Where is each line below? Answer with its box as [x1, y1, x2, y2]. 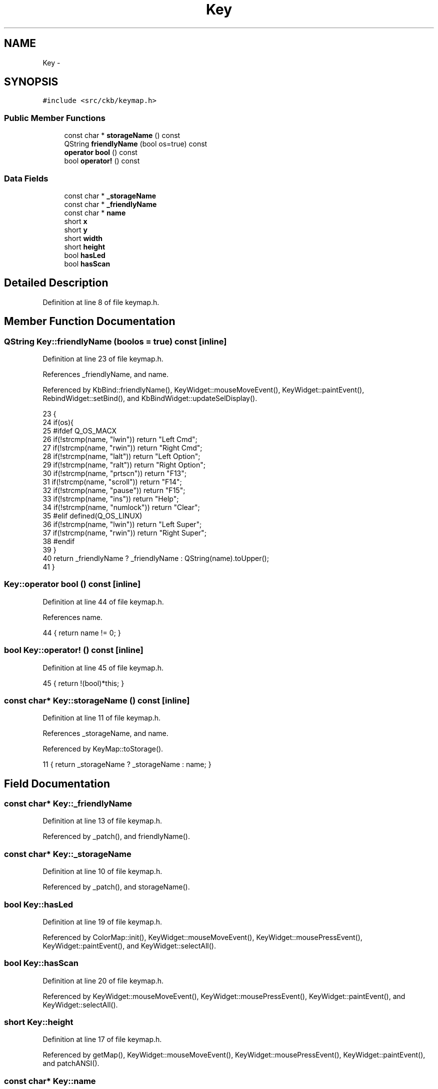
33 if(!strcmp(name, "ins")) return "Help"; [42, 494, 179, 503]
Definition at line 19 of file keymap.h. [42, 917, 162, 926]
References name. [42, 612, 102, 621]
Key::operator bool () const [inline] [4, 579, 141, 589]
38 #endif [42, 537, 75, 545]
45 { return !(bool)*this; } [42, 678, 124, 687]
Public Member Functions [4, 112, 105, 123]
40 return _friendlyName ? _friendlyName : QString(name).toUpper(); [42, 554, 269, 562]
